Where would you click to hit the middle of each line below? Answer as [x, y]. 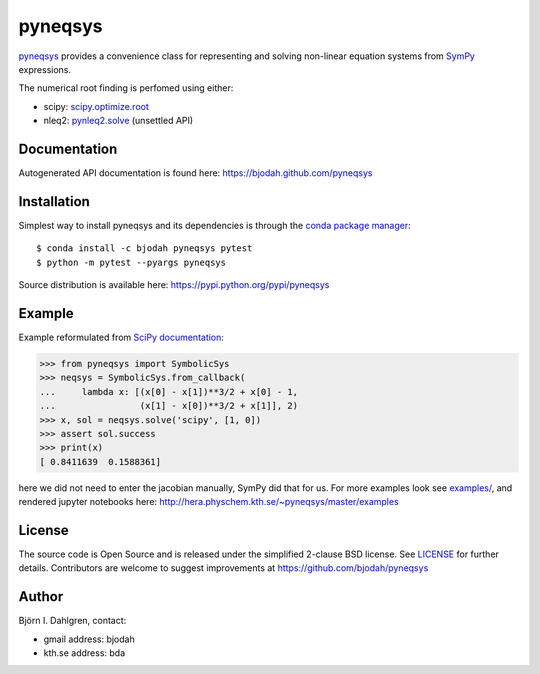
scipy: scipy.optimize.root [96, 106]
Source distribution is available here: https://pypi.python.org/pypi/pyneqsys [174, 285]
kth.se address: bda [84, 653]
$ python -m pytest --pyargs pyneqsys [131, 262]
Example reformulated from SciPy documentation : [121, 337]
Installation [54, 201]
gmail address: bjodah [89, 639]
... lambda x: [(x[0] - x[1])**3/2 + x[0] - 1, [169, 391]
